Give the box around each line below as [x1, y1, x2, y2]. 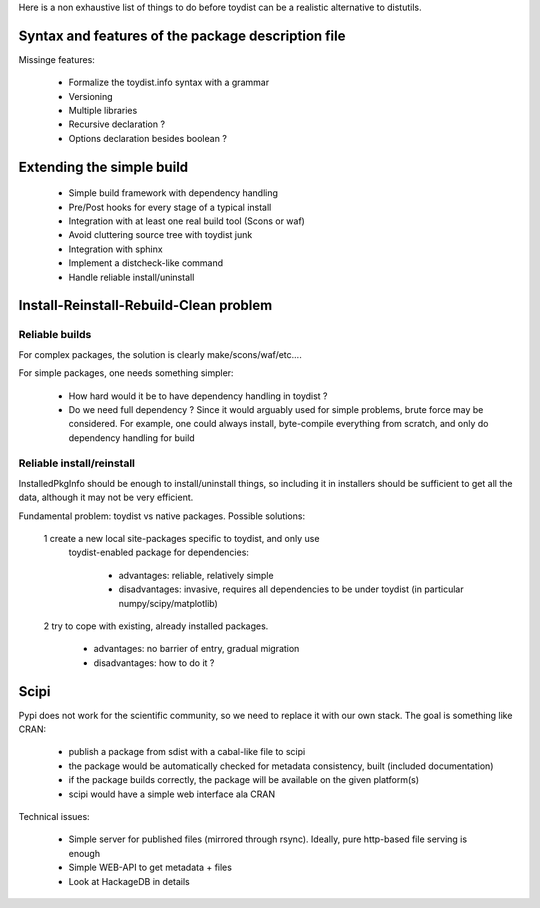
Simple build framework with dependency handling [68, 187, 279, 199]
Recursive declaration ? [68, 118, 165, 130]
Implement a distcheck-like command [68, 257, 224, 269]
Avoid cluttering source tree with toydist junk [68, 229, 253, 241]
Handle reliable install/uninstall [68, 271, 195, 283]
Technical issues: [18, 811, 90, 823]
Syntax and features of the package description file [18, 27, 346, 44]
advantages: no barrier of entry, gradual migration [93, 643, 300, 655]
